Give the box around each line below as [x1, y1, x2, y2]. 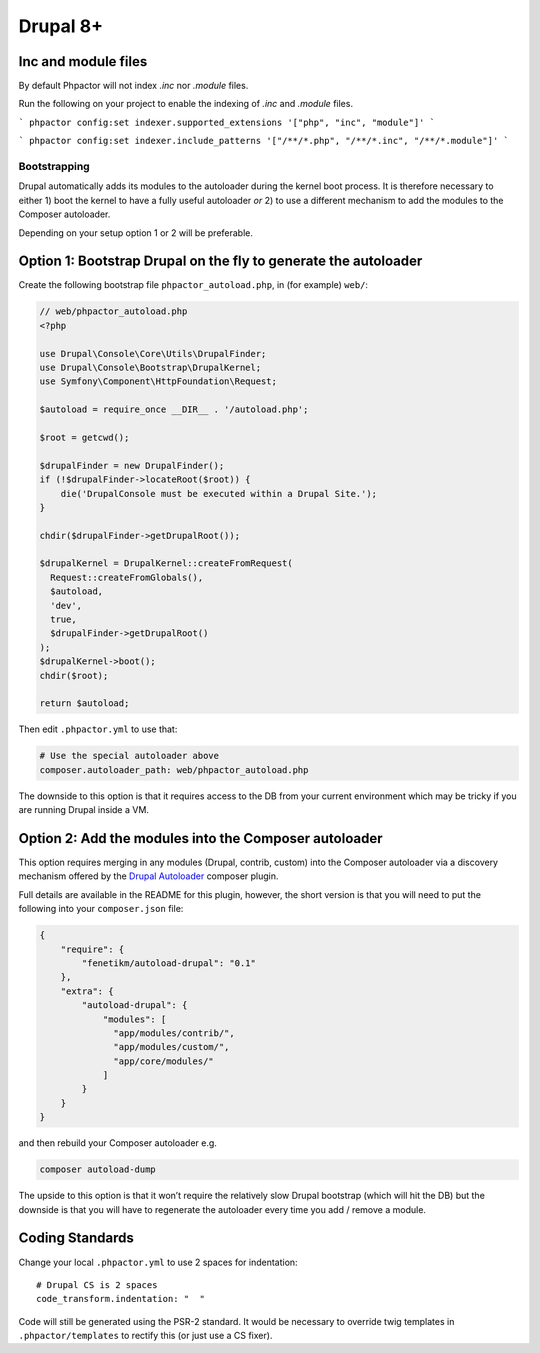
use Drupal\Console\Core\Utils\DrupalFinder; [39, 348, 267, 359]
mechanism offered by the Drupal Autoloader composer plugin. [18, 870, 279, 882]
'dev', [50, 600, 83, 611]
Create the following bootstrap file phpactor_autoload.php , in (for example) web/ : [18, 279, 369, 291]
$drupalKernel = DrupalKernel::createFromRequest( [39, 558, 294, 569]
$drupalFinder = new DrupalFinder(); [39, 460, 225, 471]
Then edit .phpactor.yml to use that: [18, 723, 178, 735]
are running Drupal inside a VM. [18, 804, 150, 816]
